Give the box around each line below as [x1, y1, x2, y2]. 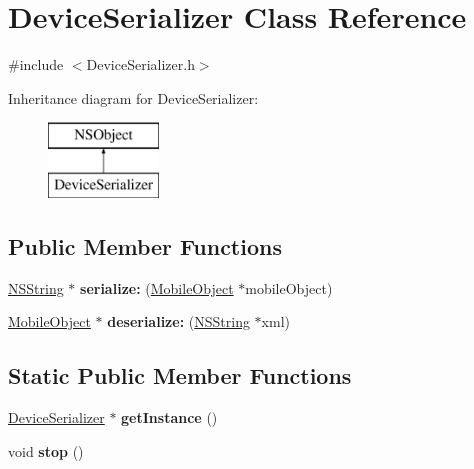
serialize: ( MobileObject [80, 277, 234, 298]
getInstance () [121, 407, 218, 428]
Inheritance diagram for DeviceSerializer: [8, 87, 259, 108]
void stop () [8, 440, 84, 461]
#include [8, 54, 64, 75]
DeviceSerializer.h [86, 54, 195, 75]
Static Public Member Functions [8, 360, 352, 391]
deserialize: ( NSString [107, 311, 250, 332]
